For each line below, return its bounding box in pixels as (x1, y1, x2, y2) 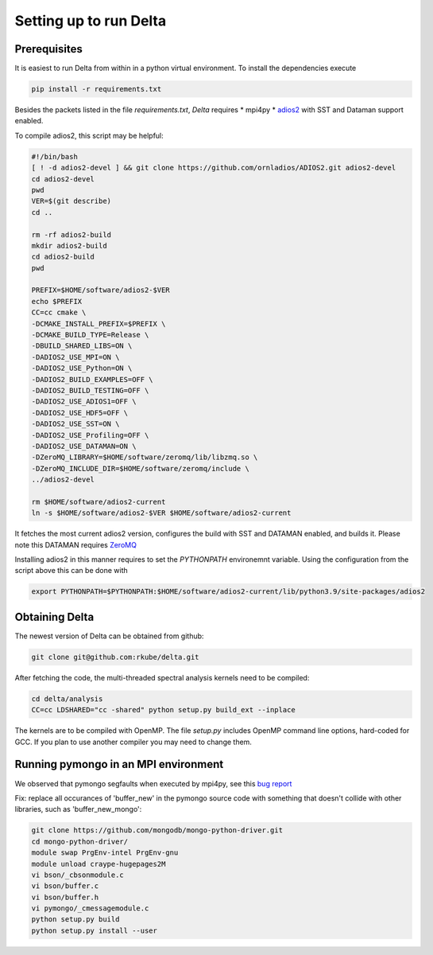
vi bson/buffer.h (31, 892, 99, 902)
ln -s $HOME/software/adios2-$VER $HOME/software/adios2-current (31, 509, 292, 517)
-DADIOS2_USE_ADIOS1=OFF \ (31, 397, 137, 406)
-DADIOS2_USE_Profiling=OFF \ (31, 431, 149, 439)
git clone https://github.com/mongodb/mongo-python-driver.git (31, 826, 284, 835)
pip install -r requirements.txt (31, 84, 162, 94)
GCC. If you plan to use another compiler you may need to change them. (14, 737, 252, 746)
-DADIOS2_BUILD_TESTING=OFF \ (31, 386, 149, 395)
